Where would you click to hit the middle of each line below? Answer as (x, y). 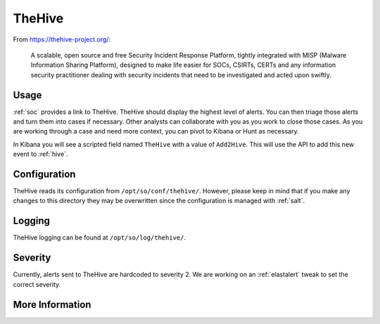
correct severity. (37, 284)
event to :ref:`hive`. (40, 154)
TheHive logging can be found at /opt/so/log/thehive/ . (100, 238)
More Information (52, 305)
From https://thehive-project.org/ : (62, 39)
